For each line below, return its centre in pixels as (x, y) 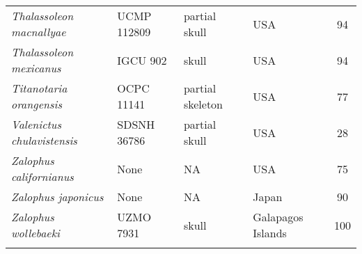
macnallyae (39, 32)
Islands (270, 233)
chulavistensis (44, 140)
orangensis (37, 104)
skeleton (203, 104)
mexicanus (36, 68)
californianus (42, 176)
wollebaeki (36, 233)
